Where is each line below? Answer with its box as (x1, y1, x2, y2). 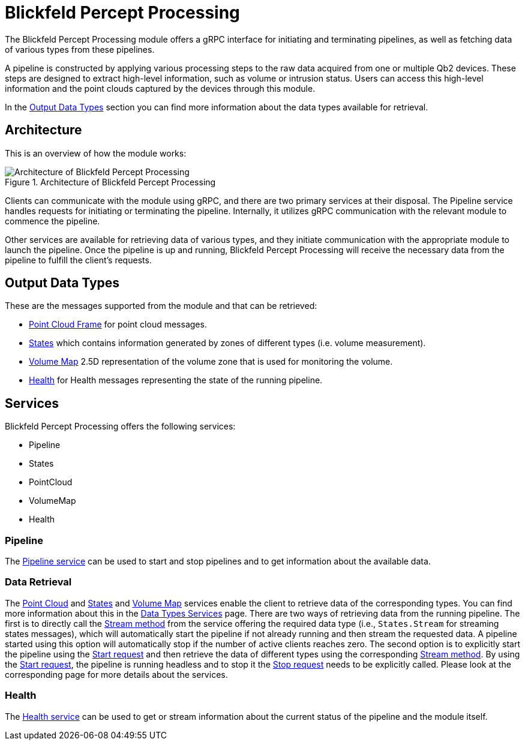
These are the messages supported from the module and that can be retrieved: (5, 301, 317, 311)
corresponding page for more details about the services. (5, 669, 228, 680)
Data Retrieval (5, 576, 72, 588)
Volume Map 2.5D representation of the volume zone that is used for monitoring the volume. (29, 356, 393, 367)
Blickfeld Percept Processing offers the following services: (5, 421, 236, 432)
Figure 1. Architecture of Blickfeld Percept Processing (5, 176, 216, 187)
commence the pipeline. (5, 215, 100, 226)
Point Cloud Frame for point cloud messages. (29, 319, 207, 330)
